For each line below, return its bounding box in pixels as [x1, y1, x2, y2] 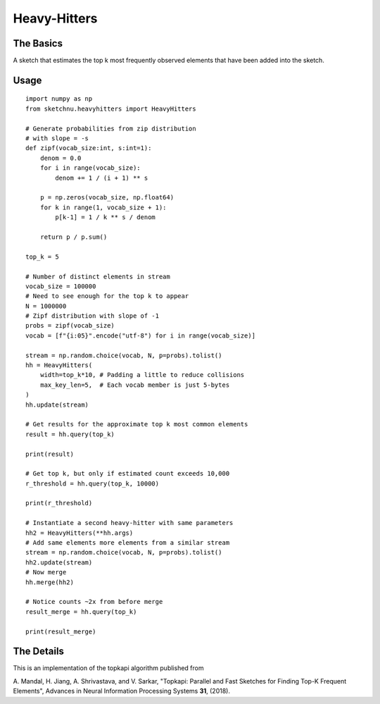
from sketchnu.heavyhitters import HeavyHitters [25, 104, 196, 113]
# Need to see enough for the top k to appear [25, 292, 189, 300]
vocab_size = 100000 [25, 282, 96, 290]
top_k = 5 [25, 252, 59, 261]
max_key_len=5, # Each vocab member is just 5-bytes [39, 381, 230, 389]
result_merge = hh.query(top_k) [25, 607, 137, 616]
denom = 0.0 [39, 154, 82, 162]
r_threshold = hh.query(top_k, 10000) [25, 479, 160, 488]
